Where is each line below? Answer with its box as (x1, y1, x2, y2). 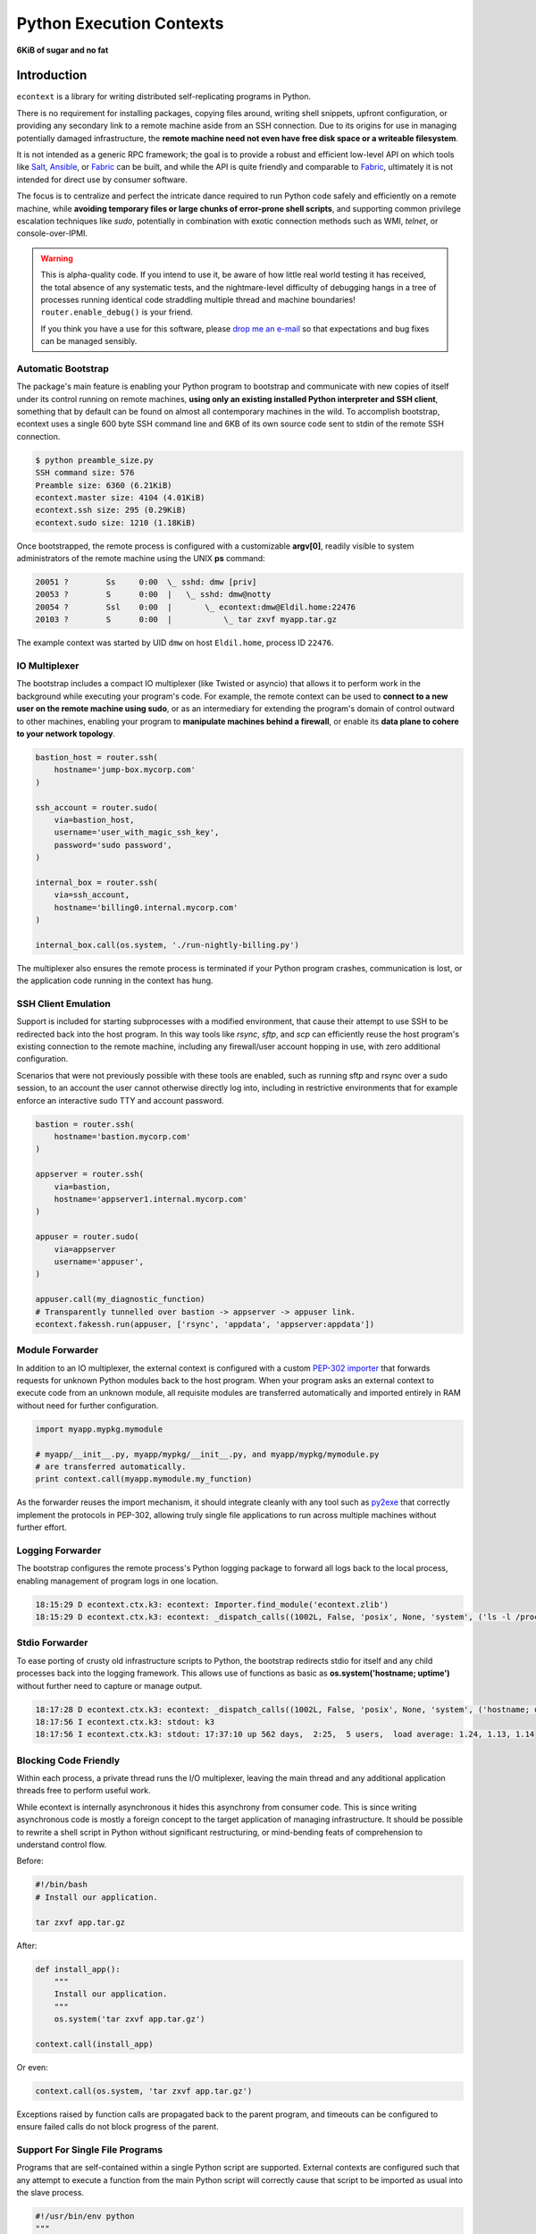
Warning (40, 253, 73, 264)
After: (16, 1940, 38, 1951)
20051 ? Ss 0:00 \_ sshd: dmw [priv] (35, 577, 257, 587)
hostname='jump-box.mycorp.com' (54, 765, 197, 775)
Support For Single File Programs (16, 2143, 163, 2155)
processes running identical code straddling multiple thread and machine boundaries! (40, 294, 356, 305)
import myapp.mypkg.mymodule (35, 1424, 163, 1434)
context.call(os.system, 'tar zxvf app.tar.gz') (35, 2086, 253, 2095)
